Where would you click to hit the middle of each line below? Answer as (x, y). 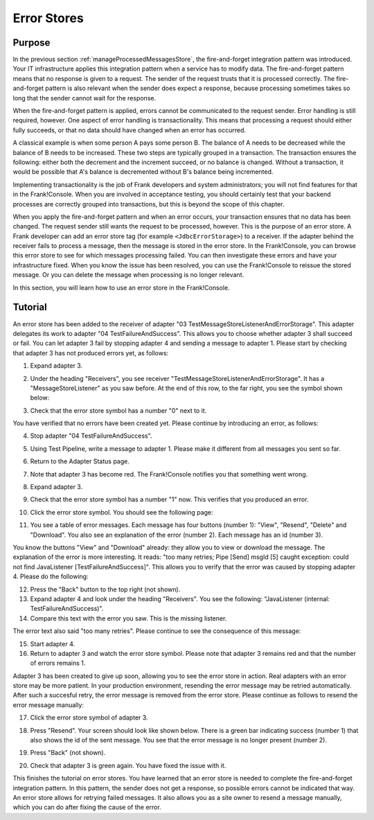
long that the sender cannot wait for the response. (84, 98)
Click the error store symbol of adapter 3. (89, 717)
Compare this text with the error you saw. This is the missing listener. (128, 618)
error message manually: (48, 705)
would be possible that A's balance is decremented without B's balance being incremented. (143, 172)
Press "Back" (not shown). (68, 753)
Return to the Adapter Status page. (80, 461)
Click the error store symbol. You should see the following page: (122, 512)
